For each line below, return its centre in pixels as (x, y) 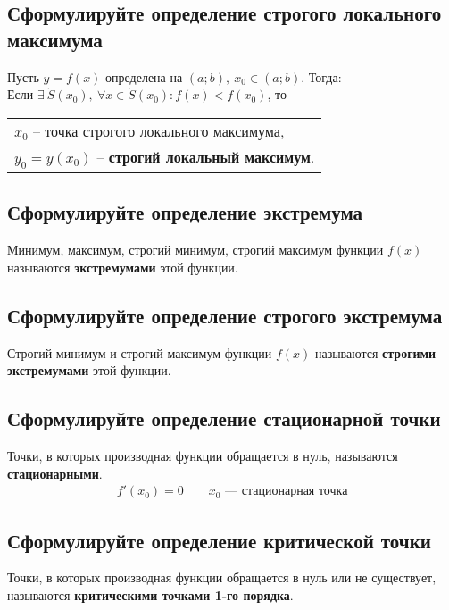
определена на (144, 76)
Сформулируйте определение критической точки (219, 540)
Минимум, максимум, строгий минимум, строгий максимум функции (195, 250)
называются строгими (375, 352)
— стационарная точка (287, 492)
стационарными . (55, 473)
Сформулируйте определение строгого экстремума (225, 315)
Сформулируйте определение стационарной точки (224, 418)
